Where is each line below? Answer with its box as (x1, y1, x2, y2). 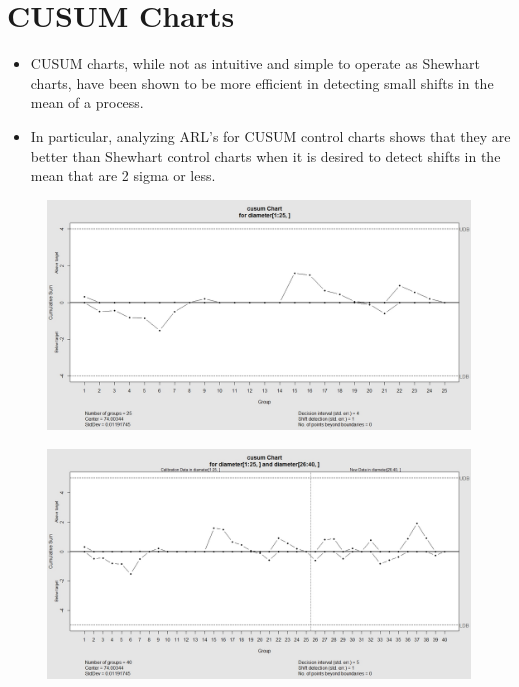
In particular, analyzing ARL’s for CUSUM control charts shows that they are (30, 125, 511, 146)
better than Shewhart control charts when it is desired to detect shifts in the (30, 145, 501, 166)
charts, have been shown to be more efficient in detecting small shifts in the (30, 72, 494, 93)
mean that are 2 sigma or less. (30, 165, 216, 186)
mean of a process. (30, 92, 144, 113)
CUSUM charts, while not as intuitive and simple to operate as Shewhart (30, 53, 480, 74)
